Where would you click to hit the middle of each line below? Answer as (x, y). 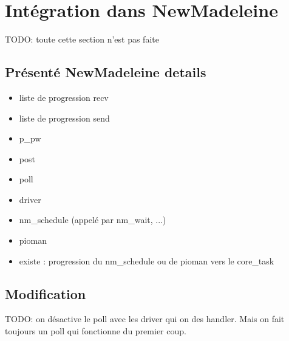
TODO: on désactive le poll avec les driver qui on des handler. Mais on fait (145, 319)
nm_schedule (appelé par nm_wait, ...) (93, 220)
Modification (46, 293)
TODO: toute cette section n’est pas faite (82, 39)
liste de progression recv (64, 97)
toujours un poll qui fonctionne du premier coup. (96, 331)
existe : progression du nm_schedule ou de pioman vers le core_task (147, 260)
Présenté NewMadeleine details (106, 72)
